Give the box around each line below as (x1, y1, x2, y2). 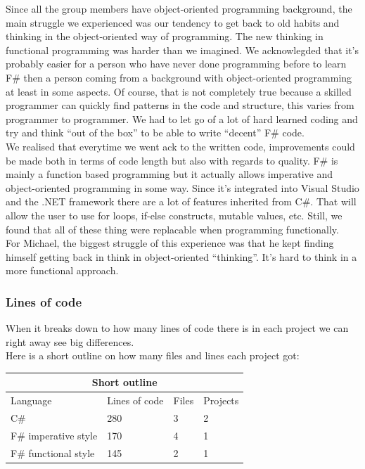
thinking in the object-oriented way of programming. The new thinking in (6, 29, 324, 44)
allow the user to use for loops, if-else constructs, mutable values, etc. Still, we (6, 207, 342, 222)
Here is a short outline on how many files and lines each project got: (6, 348, 300, 363)
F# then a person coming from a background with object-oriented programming (6, 70, 352, 84)
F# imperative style (11, 428, 98, 442)
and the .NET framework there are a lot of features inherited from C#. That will (6, 194, 357, 209)
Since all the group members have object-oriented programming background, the (6, 1, 352, 15)
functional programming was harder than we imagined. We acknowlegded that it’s (6, 42, 359, 57)
